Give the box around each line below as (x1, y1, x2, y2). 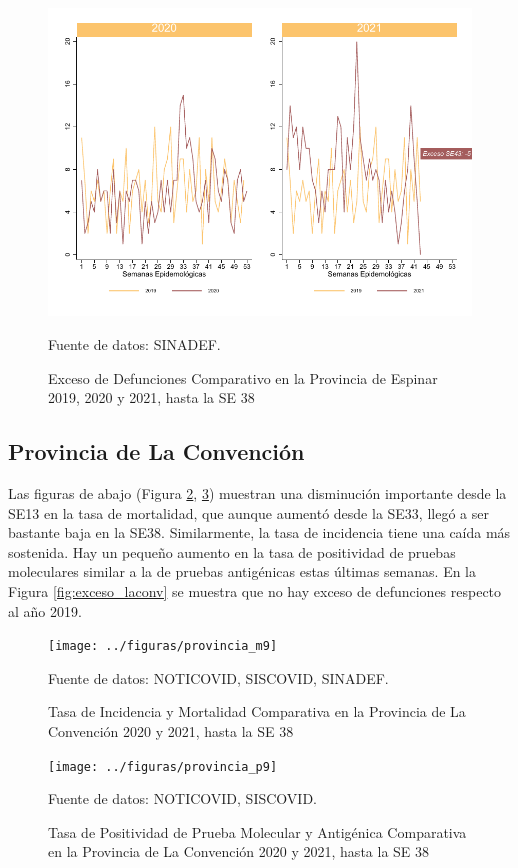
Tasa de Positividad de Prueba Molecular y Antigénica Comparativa (48, 821, 467, 842)
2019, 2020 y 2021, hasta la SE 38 (48, 387, 255, 408)
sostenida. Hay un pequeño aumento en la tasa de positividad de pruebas (8, 541, 456, 562)
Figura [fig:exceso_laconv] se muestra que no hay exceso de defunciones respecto (8, 580, 502, 601)
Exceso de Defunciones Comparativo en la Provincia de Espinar (48, 367, 438, 388)
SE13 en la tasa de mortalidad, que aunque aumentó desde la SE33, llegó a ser (8, 502, 489, 523)
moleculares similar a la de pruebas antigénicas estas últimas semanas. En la (8, 561, 477, 582)
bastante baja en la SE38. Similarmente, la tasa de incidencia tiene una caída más (8, 522, 511, 543)
